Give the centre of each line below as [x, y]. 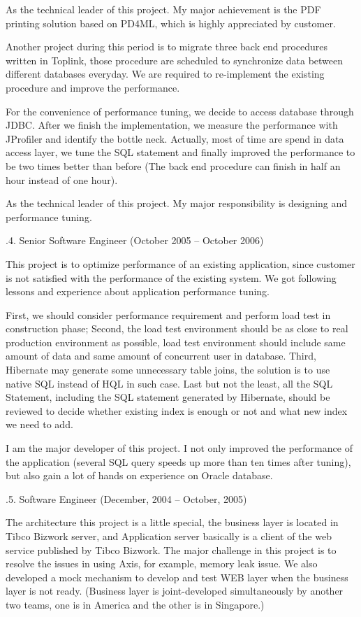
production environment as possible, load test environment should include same [176, 342]
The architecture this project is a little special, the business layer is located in [172, 522]
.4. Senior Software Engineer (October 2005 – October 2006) [135, 240]
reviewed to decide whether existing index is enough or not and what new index [177, 410]
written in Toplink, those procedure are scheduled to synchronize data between [175, 60]
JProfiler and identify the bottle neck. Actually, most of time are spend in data [175, 138]
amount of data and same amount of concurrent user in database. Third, [161, 356]
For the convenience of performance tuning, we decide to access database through [180, 111]
